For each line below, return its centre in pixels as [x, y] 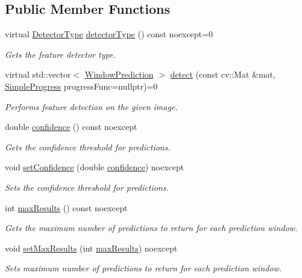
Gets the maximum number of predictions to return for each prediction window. [151, 228]
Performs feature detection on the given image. [91, 106]
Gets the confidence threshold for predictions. [88, 147]
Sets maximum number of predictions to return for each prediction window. [143, 268]
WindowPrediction [119, 74]
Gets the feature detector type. [60, 54]
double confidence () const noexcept [71, 127]
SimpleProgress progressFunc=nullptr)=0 [81, 86]
